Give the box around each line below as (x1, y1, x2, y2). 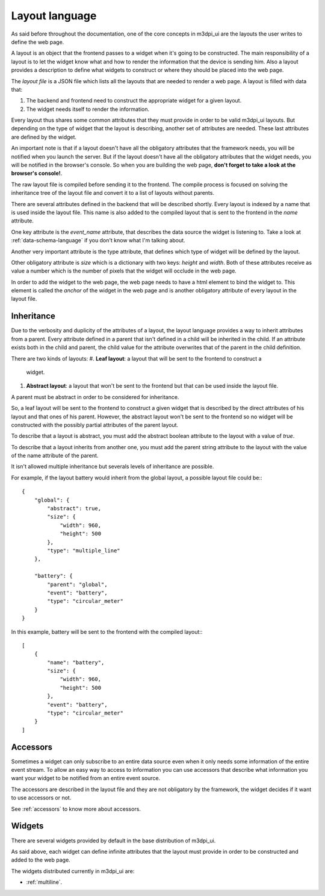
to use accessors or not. (11, 794, 72, 801)
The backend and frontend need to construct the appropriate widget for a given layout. (26, 97, 242, 104)
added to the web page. (11, 856, 70, 863)
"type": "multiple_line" (47, 547, 120, 554)
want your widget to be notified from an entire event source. (11, 775, 161, 782)
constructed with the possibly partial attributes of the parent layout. (11, 421, 179, 428)
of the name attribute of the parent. (11, 452, 99, 459)
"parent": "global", (47, 581, 108, 588)
